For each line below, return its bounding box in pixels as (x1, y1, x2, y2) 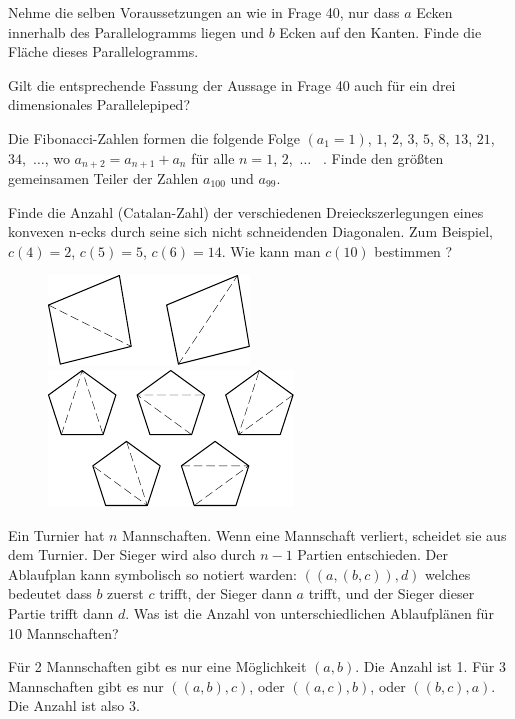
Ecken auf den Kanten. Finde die (279, 21, 482, 42)
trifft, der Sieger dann (159, 583, 292, 604)
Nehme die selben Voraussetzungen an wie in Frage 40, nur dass (8, 2, 400, 22)
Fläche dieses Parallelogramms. (8, 41, 199, 62)
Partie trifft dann (8, 602, 114, 623)
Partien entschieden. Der (297, 544, 448, 565)
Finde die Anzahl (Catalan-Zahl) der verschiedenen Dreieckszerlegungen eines (8, 201, 484, 222)
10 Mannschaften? (8, 622, 119, 643)
